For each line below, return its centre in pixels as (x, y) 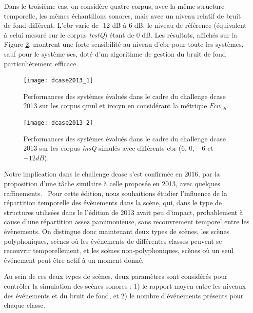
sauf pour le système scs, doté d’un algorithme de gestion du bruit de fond (115, 53)
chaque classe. (25, 305)
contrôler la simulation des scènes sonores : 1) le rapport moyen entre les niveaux (125, 285)
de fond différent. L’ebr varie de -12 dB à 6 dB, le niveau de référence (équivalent (125, 25)
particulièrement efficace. (41, 63)
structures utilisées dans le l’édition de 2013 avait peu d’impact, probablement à (124, 212)
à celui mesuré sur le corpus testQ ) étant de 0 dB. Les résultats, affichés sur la (121, 34)
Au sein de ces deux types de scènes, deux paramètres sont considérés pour (116, 276)
